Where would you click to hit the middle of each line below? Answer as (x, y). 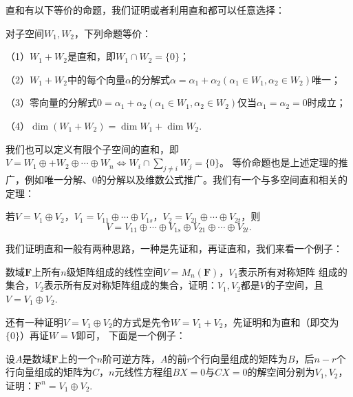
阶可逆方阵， (132, 358)
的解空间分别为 (281, 372)
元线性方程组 (143, 372)
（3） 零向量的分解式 (51, 102)
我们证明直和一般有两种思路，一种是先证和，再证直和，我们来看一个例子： (174, 248)
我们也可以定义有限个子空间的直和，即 (92, 149)
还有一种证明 (34, 322)
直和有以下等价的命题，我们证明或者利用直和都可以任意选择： (145, 10)
